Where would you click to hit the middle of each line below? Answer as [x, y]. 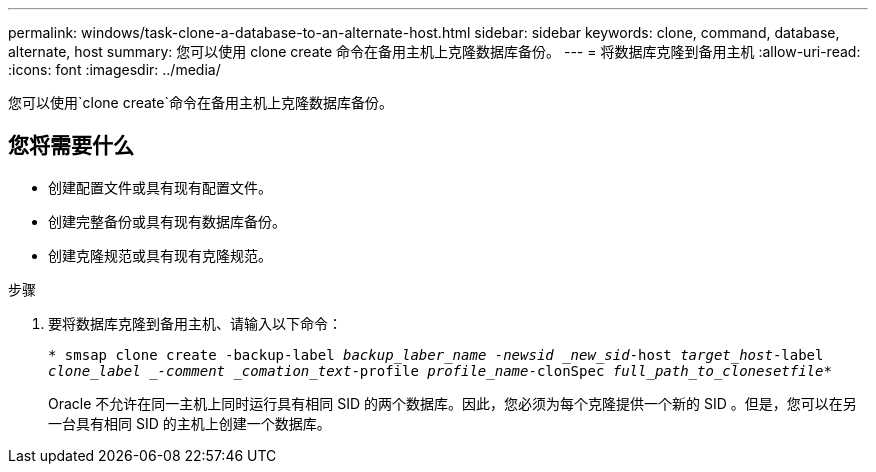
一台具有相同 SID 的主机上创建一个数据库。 [189, 423]
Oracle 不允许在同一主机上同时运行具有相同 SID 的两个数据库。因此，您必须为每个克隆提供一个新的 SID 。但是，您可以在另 [452, 403]
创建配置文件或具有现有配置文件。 [160, 187]
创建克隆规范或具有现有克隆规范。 [160, 255]
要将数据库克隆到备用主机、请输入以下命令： [195, 323]
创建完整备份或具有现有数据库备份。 [167, 221]
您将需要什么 [71, 146]
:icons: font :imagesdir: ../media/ [114, 69]
